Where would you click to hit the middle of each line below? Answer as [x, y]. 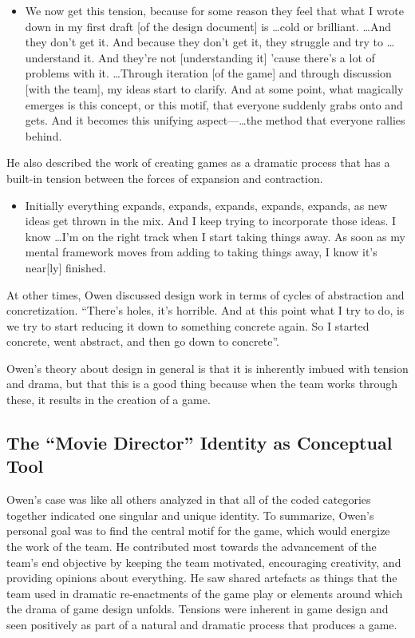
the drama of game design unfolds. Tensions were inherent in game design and [198, 609]
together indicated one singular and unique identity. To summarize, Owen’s [190, 515]
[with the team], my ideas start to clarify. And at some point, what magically [214, 88]
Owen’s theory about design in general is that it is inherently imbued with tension [207, 368]
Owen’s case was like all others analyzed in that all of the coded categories [189, 499]
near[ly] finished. [65, 267]
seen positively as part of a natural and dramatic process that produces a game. [202, 624]
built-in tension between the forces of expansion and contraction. [165, 178]
